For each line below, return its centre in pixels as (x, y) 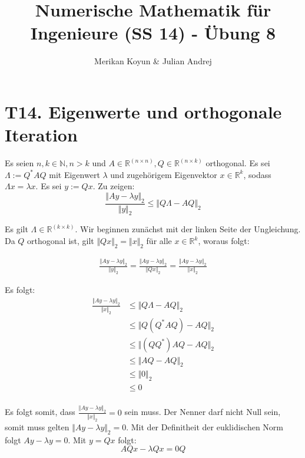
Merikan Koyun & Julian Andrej (153, 61)
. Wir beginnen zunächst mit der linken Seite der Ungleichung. (188, 229)
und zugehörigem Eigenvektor (164, 174)
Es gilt (16, 229)
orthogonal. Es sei (238, 163)
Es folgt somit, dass (40, 412)
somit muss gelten (37, 426)
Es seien (19, 163)
